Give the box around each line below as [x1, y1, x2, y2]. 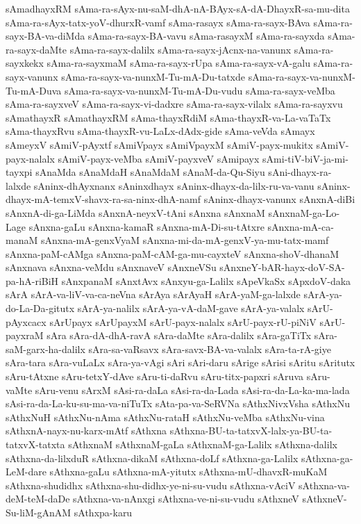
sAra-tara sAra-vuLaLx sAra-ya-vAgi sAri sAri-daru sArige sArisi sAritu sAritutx [6, 355, 355, 370]
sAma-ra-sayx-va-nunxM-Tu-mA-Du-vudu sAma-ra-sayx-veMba [64, 83, 335, 97]
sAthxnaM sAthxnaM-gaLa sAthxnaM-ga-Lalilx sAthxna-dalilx [68, 437, 337, 451]
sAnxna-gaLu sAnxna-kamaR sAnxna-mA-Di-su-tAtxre [28, 219, 265, 234]
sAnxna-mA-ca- [267, 219, 334, 234]
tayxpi [6, 165, 33, 179]
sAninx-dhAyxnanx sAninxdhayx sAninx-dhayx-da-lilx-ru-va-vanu [33, 178, 314, 193]
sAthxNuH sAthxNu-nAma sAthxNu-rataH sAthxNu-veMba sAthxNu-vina [6, 409, 325, 424]
